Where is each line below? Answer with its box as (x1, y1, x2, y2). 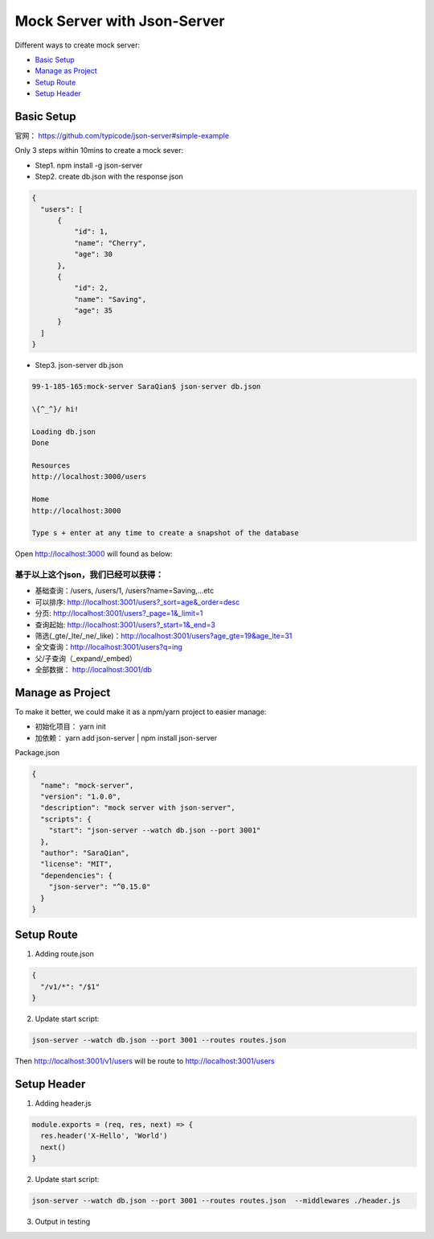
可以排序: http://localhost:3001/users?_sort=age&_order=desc (35, 597, 240, 607)
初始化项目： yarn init (35, 721, 106, 732)
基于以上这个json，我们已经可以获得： (14, 569, 164, 580)
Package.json (14, 748, 60, 758)
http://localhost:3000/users (31, 472, 147, 481)
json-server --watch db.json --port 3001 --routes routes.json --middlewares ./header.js (31, 1196, 401, 1205)
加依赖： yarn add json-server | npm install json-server (35, 733, 218, 742)
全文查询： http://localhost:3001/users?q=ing (35, 642, 182, 652)
